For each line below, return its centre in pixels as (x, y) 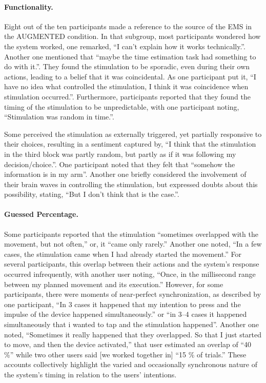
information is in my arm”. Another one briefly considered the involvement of (125, 174)
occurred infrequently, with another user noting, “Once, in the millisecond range (130, 274)
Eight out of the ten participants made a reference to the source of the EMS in (128, 26)
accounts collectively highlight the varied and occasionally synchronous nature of (131, 364)
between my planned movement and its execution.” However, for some (114, 284)
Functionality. (29, 6)
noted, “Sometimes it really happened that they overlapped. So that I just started (133, 334)
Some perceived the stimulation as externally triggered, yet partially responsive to (133, 134)
